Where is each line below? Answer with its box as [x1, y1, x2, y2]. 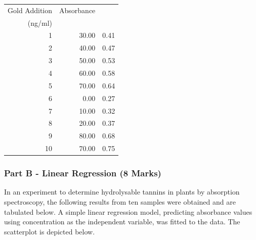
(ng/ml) [27, 17, 53, 28]
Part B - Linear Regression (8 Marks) [4, 167, 161, 179]
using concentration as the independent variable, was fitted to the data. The [4, 216, 240, 227]
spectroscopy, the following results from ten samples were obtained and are [4, 196, 236, 207]
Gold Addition [8, 5, 53, 15]
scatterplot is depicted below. [4, 226, 95, 236]
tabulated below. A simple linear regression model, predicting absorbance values [4, 206, 252, 217]
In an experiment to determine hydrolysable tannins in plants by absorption [4, 186, 240, 197]
